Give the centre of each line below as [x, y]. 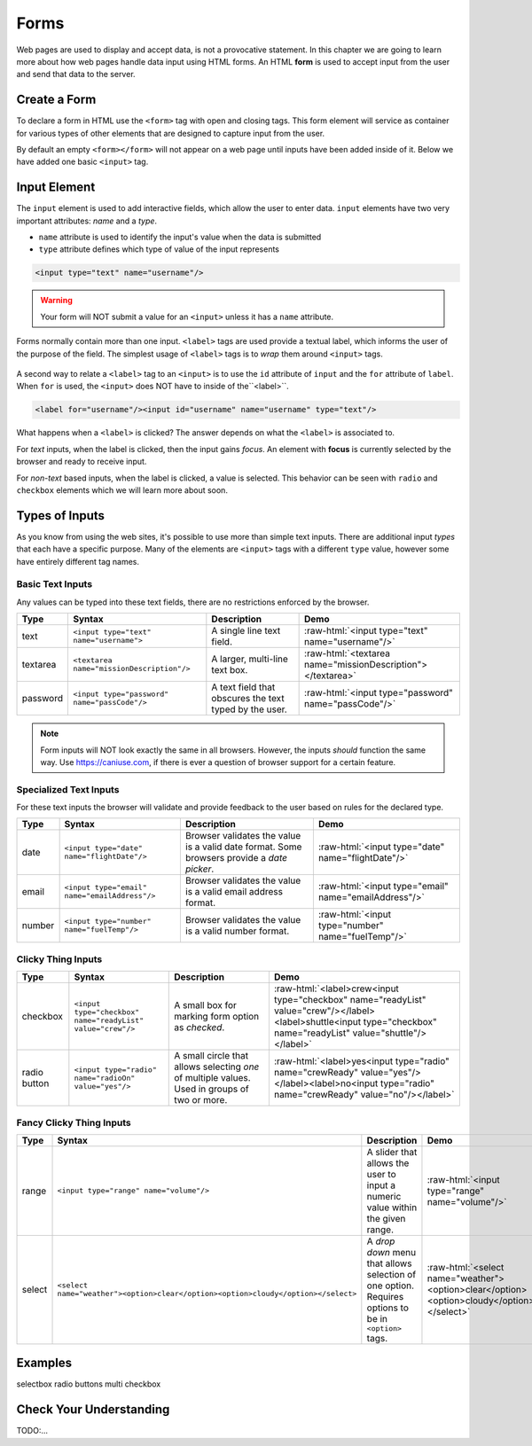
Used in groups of [211, 1089]
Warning [56, 301]
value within [392, 1208]
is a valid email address [234, 892]
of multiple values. [213, 1078]
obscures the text [248, 699]
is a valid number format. [237, 931]
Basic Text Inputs [55, 584]
